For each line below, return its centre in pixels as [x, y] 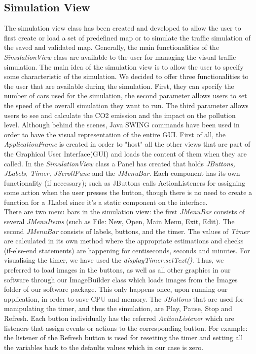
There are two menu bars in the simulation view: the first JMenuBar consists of [125, 212]
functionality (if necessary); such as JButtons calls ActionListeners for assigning [125, 182]
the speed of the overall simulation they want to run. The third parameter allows [126, 105]
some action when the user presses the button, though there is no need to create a [128, 192]
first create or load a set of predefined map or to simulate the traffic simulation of [127, 37]
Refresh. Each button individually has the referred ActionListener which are [119, 318]
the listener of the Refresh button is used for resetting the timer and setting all [124, 337]
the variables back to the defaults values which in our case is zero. [104, 347]
